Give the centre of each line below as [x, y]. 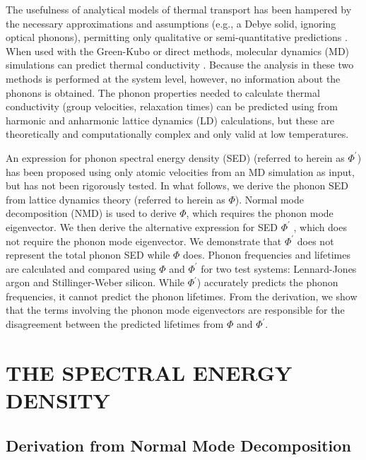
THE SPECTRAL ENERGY [149, 372]
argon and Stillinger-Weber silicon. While [95, 282]
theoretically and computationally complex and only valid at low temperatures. [177, 134]
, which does [320, 226]
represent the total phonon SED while [88, 255]
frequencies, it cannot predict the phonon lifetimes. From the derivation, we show [182, 296]
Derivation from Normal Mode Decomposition [178, 445]
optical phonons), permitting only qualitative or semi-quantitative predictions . [177, 37]
